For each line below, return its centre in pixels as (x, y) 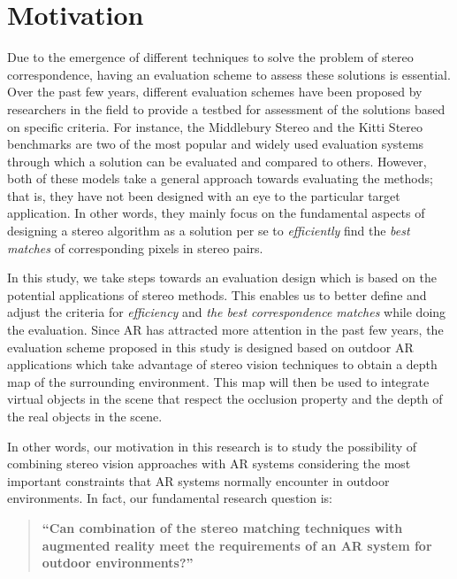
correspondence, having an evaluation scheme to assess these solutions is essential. (229, 74)
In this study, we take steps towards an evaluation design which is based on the (222, 278)
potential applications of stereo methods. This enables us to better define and (217, 294)
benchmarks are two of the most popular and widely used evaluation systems (216, 144)
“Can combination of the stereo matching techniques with (222, 527)
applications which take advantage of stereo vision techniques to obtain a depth (222, 364)
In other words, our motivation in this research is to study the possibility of (212, 446)
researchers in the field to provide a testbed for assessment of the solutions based (226, 108)
